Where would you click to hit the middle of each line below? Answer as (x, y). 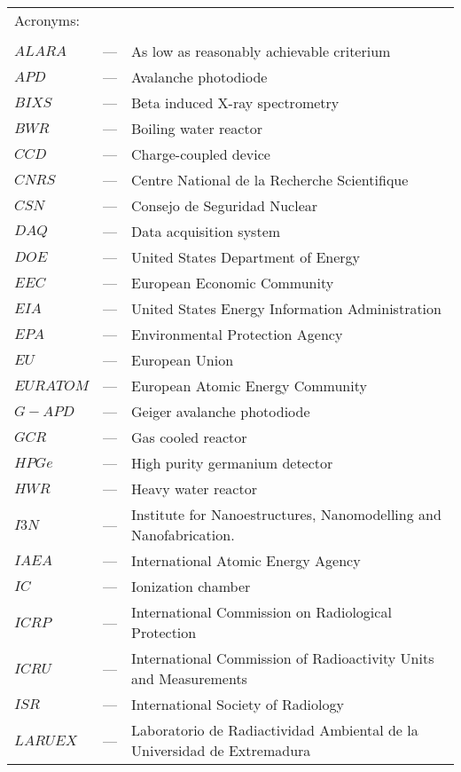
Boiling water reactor (197, 128)
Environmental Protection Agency (237, 334)
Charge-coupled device (201, 154)
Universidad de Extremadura (221, 750)
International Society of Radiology (238, 704)
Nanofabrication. (183, 535)
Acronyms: (47, 20)
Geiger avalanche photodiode (221, 411)
